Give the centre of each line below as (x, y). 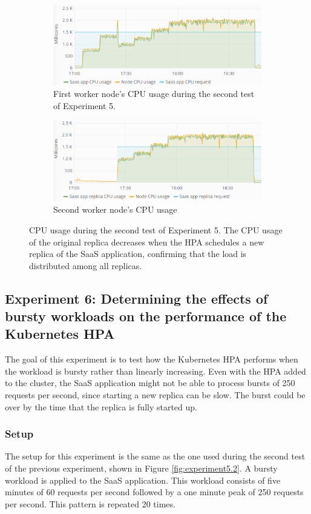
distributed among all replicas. (86, 265)
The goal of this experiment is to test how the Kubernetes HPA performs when (152, 359)
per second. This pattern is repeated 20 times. (90, 503)
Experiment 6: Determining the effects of (136, 298)
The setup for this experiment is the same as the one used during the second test (155, 456)
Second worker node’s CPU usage (115, 209)
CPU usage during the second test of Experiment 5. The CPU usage (156, 229)
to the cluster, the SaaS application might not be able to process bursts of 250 (150, 383)
